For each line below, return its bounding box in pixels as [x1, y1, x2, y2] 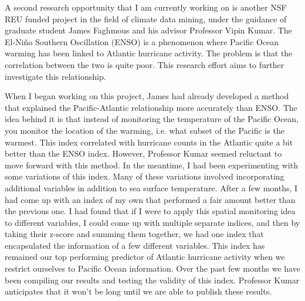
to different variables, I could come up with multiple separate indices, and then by [5, 216, 300, 228]
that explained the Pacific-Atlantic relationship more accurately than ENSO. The [5, 101, 297, 113]
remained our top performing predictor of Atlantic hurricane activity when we [5, 251, 285, 263]
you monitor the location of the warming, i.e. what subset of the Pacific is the [5, 124, 284, 136]
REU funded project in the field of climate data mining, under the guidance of [5, 12, 287, 25]
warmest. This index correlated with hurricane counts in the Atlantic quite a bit [5, 136, 293, 148]
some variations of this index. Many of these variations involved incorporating [5, 170, 284, 182]
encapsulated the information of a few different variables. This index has [5, 239, 265, 251]
